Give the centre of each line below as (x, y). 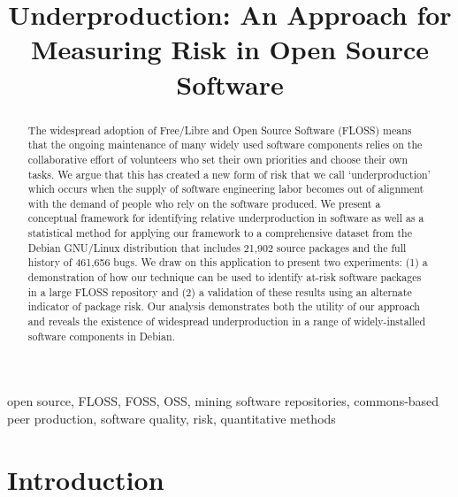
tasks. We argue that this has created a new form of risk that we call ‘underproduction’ (229, 174)
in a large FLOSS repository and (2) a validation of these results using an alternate (220, 291)
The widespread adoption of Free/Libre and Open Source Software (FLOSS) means (220, 130)
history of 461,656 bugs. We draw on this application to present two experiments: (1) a (228, 262)
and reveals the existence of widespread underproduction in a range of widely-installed (227, 321)
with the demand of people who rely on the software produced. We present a (204, 203)
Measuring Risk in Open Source (230, 49)
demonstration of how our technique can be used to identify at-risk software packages (225, 277)
